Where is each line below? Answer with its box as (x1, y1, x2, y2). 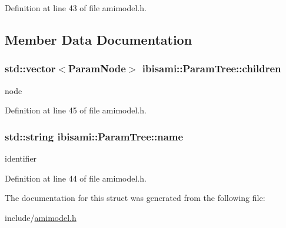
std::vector (5, 61, 56, 76)
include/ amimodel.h (5, 211, 77, 223)
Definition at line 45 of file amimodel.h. (5, 104, 147, 116)
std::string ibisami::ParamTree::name (5, 129, 184, 143)
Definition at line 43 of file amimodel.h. (5, 2, 147, 14)
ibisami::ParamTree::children (142, 61, 281, 76)
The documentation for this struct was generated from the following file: (5, 192, 265, 204)
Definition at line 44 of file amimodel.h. (5, 172, 147, 184)
